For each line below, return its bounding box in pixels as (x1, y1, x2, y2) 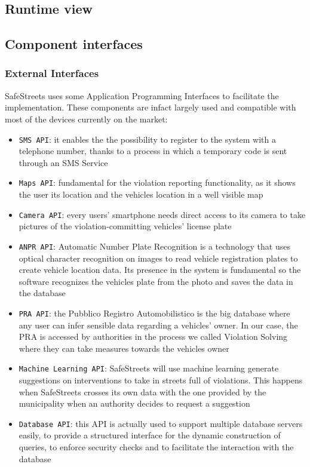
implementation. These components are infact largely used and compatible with (5, 101, 296, 113)
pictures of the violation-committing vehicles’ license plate (19, 220, 232, 232)
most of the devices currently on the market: (5, 112, 168, 125)
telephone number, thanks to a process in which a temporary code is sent (19, 145, 287, 157)
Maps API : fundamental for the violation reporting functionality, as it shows (19, 176, 296, 189)
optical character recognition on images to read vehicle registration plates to (19, 251, 298, 264)
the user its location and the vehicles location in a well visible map (19, 188, 263, 201)
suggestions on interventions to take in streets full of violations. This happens (19, 374, 303, 386)
